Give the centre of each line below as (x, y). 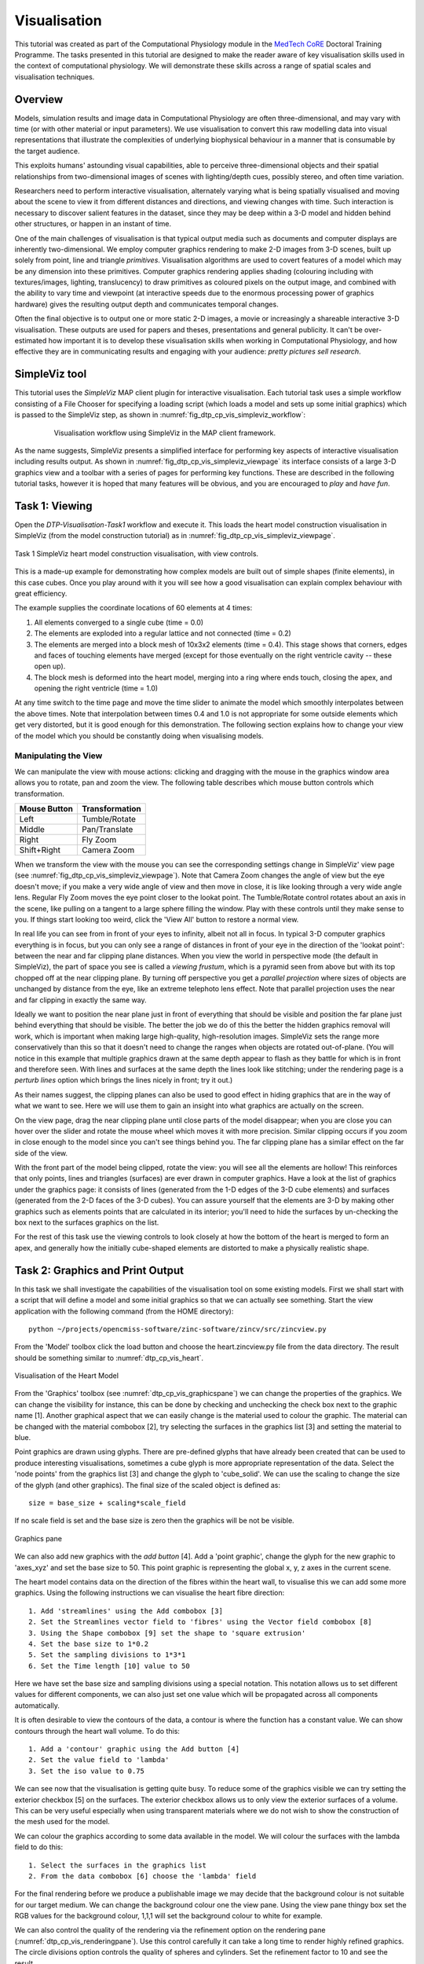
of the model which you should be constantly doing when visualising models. (139, 735)
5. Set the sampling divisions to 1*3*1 (107, 1655)
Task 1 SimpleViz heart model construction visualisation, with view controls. (137, 553)
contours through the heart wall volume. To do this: (97, 1731)
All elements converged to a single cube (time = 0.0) (119, 622)
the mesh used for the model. (62, 1822)
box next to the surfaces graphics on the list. (87, 1222)
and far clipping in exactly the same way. (80, 1000)
